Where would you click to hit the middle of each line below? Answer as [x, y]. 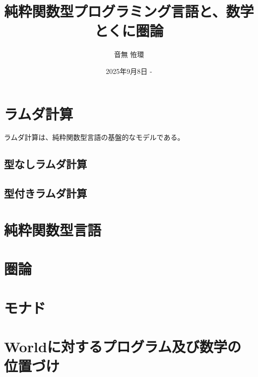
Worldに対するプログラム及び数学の [123, 346]
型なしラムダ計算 [46, 164]
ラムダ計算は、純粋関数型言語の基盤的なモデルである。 [94, 137]
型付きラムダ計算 [46, 193]
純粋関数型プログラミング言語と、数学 [129, 11]
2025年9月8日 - [129, 71]
